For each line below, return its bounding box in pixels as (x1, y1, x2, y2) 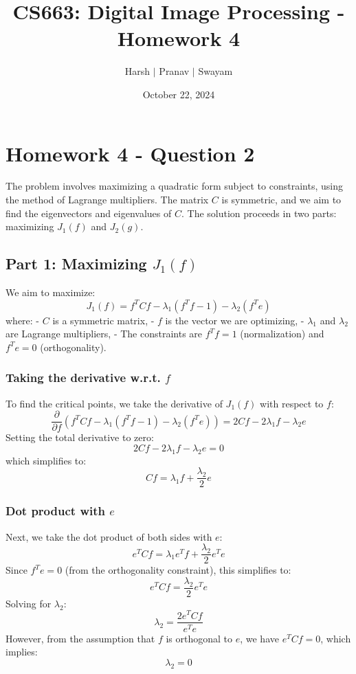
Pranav (159, 64, 190, 78)
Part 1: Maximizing (5, 253, 147, 274)
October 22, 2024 (142, 87, 215, 101)
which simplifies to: (5, 453, 87, 467)
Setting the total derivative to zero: (5, 430, 154, 445)
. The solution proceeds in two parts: (181, 205, 337, 220)
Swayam (198, 64, 233, 78)
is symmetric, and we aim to (221, 192, 342, 207)
